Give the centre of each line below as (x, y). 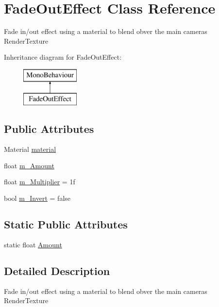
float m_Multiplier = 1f (40, 182)
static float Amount (33, 244)
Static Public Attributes (66, 224)
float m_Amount (29, 165)
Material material (30, 149)
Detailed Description (57, 270)
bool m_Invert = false (37, 198)
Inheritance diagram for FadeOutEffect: (63, 57)
